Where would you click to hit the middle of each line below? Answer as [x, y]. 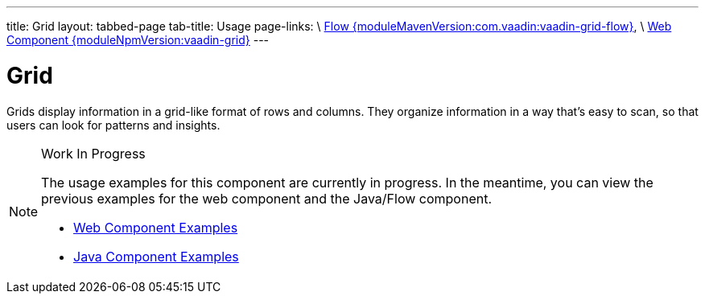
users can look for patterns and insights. [113, 125]
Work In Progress [93, 153]
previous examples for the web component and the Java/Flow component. [267, 198]
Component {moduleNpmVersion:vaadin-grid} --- [138, 40]
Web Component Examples [156, 227]
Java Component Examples [156, 256]
